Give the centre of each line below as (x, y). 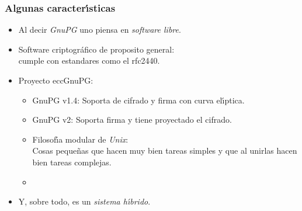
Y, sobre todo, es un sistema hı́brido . (84, 201)
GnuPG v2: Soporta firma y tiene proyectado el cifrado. (132, 120)
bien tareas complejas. (72, 162)
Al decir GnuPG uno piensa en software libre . (100, 30)
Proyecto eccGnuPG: (56, 80)
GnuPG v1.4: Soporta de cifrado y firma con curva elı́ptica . (138, 100)
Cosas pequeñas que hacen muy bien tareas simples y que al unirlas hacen (165, 151)
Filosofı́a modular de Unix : (80, 139)
